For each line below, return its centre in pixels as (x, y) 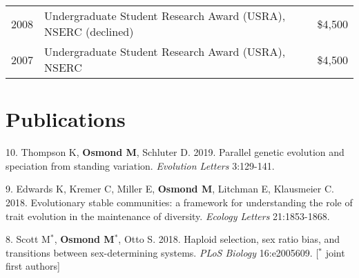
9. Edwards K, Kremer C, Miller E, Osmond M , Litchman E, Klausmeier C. (170, 189)
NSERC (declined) (89, 31)
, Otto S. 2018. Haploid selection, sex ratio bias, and (229, 239)
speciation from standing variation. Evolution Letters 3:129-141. (140, 165)
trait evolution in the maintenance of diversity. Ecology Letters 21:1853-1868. (168, 216)
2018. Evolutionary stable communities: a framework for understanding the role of (179, 202)
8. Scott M (28, 239)
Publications (66, 119)
